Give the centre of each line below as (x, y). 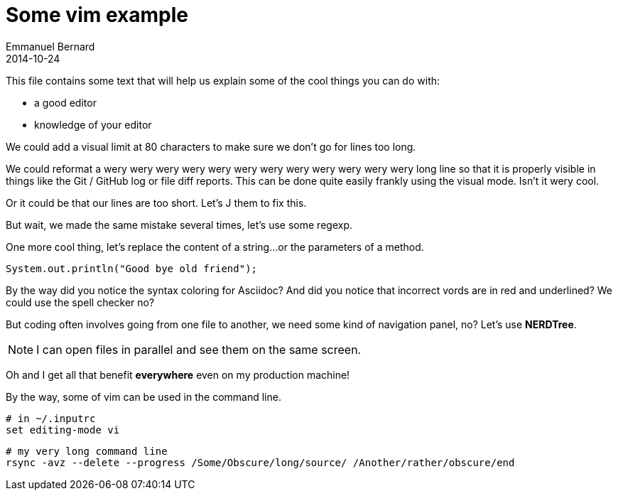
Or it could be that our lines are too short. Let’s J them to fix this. (156, 203)
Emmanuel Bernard (50, 46)
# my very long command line (87, 451)
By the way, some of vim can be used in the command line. (143, 397)
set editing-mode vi (63, 430)
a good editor (65, 102)
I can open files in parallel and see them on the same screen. (199, 349)
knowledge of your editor (93, 124)
